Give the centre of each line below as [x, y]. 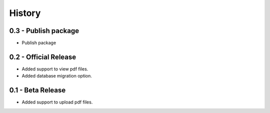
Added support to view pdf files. [55, 69]
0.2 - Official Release [43, 57]
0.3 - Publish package [44, 31]
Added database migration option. [57, 76]
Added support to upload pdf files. [57, 102]
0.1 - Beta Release [37, 90]
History [25, 13]
